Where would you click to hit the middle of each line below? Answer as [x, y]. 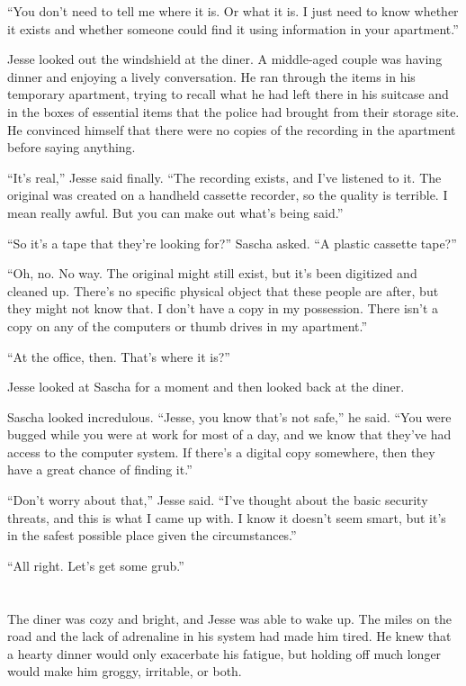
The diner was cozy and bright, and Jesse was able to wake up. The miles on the [230, 618]
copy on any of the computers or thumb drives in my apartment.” [188, 325]
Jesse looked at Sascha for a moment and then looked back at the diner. [206, 387]
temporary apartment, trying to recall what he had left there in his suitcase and [228, 94]
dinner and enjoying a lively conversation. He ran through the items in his [211, 76]
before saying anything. [72, 147]
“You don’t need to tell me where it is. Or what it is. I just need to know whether [233, 11]
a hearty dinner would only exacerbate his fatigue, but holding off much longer [224, 653]
